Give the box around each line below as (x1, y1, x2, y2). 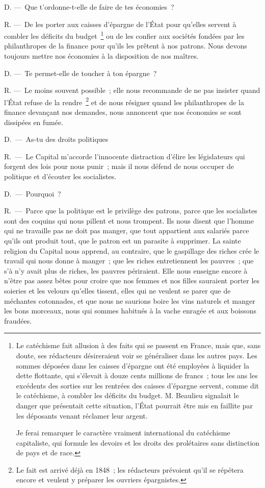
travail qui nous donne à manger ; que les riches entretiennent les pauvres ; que (4, 255, 254, 266)
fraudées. (4, 315, 32, 326)
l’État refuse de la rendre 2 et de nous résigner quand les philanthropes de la (4, 95, 245, 107)
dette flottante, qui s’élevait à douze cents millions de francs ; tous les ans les (16, 370, 258, 381)
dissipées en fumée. (4, 116, 64, 127)
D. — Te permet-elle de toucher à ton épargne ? (4, 67, 157, 78)
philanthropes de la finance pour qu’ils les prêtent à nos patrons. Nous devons (4, 40, 247, 51)
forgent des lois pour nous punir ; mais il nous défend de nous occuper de (4, 161, 234, 172)
